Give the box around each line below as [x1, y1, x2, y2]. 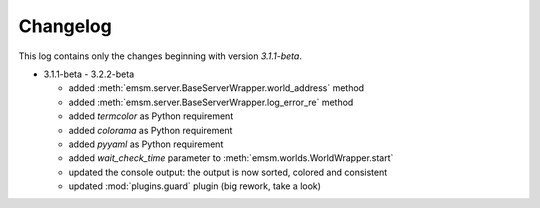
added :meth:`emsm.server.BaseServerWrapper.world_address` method [68, 82, 365, 94]
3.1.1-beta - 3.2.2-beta [43, 68, 135, 80]
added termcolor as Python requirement [68, 110, 234, 122]
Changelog [18, 15, 112, 37]
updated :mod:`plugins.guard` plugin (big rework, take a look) [68, 180, 322, 192]
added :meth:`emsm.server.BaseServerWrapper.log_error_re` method [68, 96, 354, 108]
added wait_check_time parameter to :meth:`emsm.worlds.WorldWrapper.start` [68, 152, 394, 164]
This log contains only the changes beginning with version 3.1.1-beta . [18, 50, 302, 62]
